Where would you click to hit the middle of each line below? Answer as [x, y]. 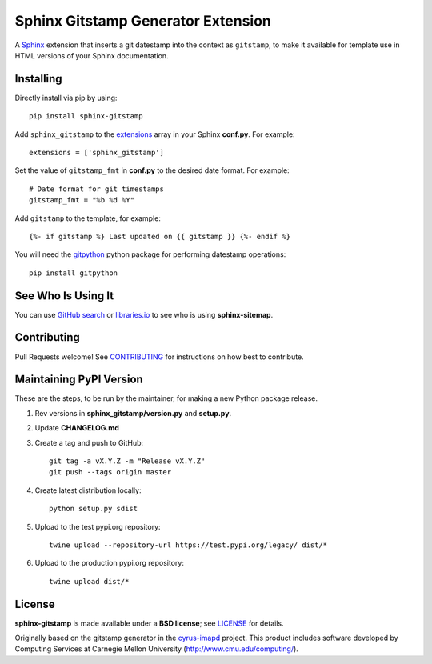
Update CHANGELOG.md [77, 428]
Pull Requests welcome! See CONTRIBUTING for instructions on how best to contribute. [159, 357]
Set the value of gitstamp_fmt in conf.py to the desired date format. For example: [152, 170]
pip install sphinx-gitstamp [86, 116]
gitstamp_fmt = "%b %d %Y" [82, 200]
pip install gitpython [74, 273]
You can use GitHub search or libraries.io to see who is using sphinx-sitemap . [144, 314]
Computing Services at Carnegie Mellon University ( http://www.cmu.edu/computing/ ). [157, 649]
